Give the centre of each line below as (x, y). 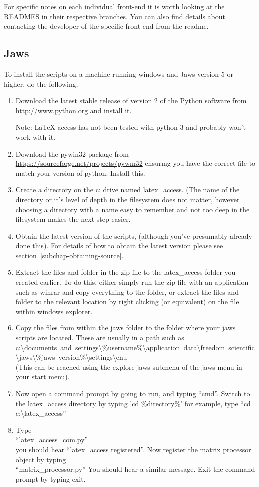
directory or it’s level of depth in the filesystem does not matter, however (128, 199)
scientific (241, 347)
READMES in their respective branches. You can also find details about (115, 16)
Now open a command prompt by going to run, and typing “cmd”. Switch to (133, 394)
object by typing (41, 459)
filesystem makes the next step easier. (73, 219)
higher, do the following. (41, 83)
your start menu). (43, 377)
